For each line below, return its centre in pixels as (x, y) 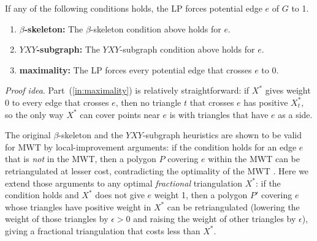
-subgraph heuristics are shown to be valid (222, 135)
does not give (120, 195)
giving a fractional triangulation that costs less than (103, 230)
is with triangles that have (219, 114)
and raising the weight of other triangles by (215, 219)
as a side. (295, 114)
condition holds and (42, 195)
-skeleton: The (54, 28)
